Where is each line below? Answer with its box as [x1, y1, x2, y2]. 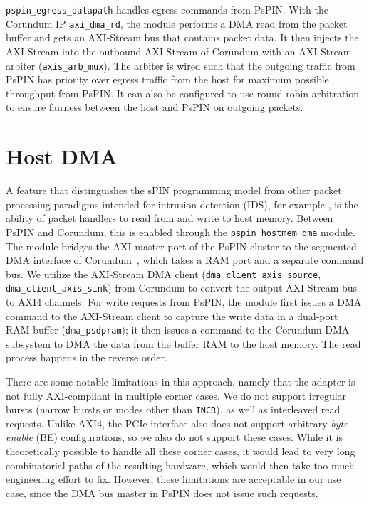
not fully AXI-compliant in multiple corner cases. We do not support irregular [6, 388, 347, 403]
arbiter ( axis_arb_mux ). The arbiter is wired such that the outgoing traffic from [6, 58, 355, 73]
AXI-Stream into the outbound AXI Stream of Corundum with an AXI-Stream [6, 43, 352, 58]
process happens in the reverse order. [6, 350, 167, 365]
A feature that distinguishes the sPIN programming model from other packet [6, 183, 342, 198]
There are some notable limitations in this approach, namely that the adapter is [6, 374, 355, 389]
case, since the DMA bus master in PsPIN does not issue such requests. [6, 485, 318, 500]
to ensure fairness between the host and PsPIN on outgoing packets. [6, 100, 303, 115]
